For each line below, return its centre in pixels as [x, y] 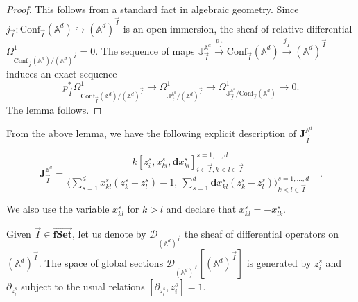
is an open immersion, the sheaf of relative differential [238, 28]
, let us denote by [109, 234]
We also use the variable [58, 209]
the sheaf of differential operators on [262, 234]
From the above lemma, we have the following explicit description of [151, 133]
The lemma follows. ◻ [54, 109]
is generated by [279, 263]
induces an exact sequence [62, 73]
